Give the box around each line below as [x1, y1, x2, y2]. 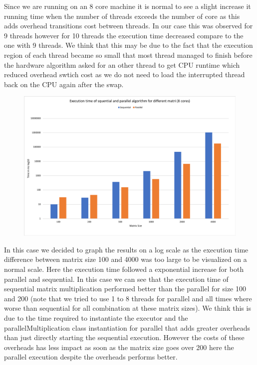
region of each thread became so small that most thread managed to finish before [4, 49, 253, 60]
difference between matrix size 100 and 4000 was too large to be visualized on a [4, 254, 247, 264]
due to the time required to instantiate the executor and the [4, 313, 188, 323]
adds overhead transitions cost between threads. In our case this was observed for [4, 20, 253, 31]
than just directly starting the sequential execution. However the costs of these [4, 332, 245, 343]
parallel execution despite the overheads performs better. [4, 352, 178, 362]
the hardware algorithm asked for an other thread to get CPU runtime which [4, 59, 240, 70]
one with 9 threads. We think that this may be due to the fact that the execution [4, 40, 253, 50]
